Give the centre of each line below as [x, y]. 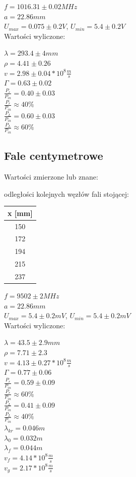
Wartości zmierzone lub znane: [51, 177]
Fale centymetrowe [54, 156]
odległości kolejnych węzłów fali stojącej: [66, 193]
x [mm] [20, 213]
